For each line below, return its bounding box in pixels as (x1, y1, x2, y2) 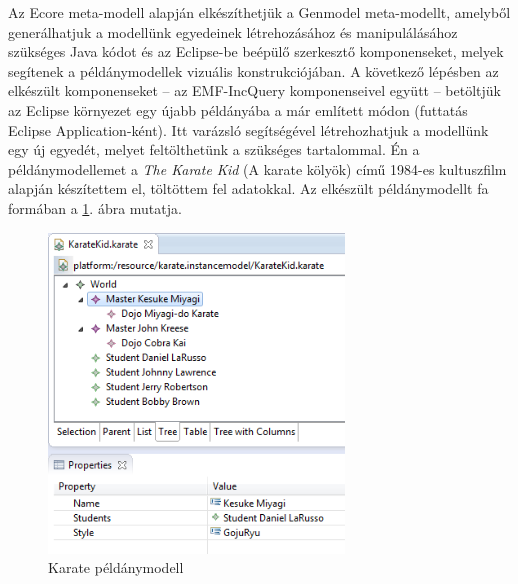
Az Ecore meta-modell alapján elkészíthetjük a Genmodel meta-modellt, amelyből (8, 2, 511, 22)
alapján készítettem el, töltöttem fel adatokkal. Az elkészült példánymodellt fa (8, 178, 489, 199)
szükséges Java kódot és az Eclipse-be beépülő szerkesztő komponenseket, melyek (8, 41, 504, 62)
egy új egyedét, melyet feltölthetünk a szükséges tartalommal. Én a (8, 139, 420, 160)
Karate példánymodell (48, 557, 184, 578)
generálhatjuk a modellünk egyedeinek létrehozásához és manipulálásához (8, 21, 458, 42)
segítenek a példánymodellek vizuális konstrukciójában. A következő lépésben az (8, 60, 499, 81)
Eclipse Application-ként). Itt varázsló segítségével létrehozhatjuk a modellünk (8, 119, 489, 140)
